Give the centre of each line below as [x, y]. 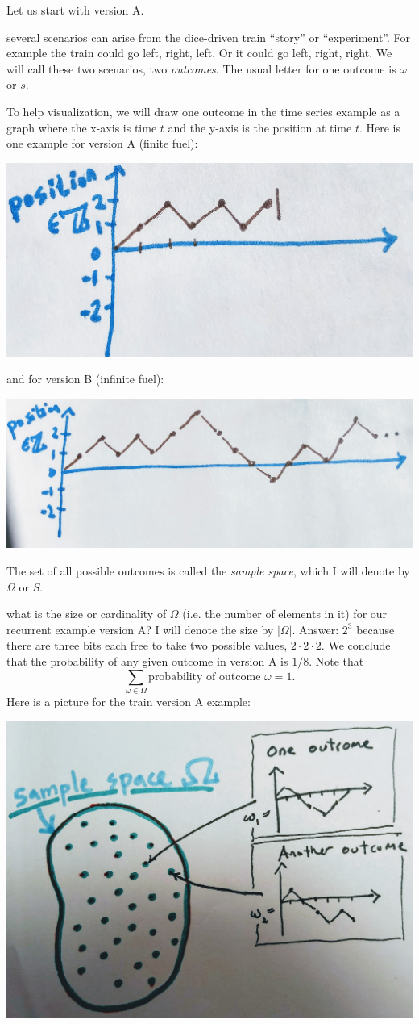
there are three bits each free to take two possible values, [147, 645]
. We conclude [356, 645]
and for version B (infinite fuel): [85, 379]
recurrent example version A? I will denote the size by [140, 629]
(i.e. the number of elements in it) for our [285, 614]
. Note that [336, 660]
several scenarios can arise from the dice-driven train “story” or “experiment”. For [209, 37]
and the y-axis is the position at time [260, 127]
